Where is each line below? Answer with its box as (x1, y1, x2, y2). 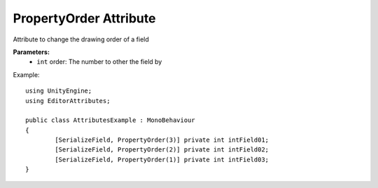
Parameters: (13, 48, 50, 56)
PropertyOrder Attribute (13, 11, 156, 26)
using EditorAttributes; (25, 97, 111, 105)
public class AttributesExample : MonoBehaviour (25, 116, 195, 124)
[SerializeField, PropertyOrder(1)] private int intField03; (55, 155, 269, 163)
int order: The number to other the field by (36, 58, 162, 66)
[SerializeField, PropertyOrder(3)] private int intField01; (55, 136, 269, 144)
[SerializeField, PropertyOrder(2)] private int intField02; (55, 146, 269, 154)
